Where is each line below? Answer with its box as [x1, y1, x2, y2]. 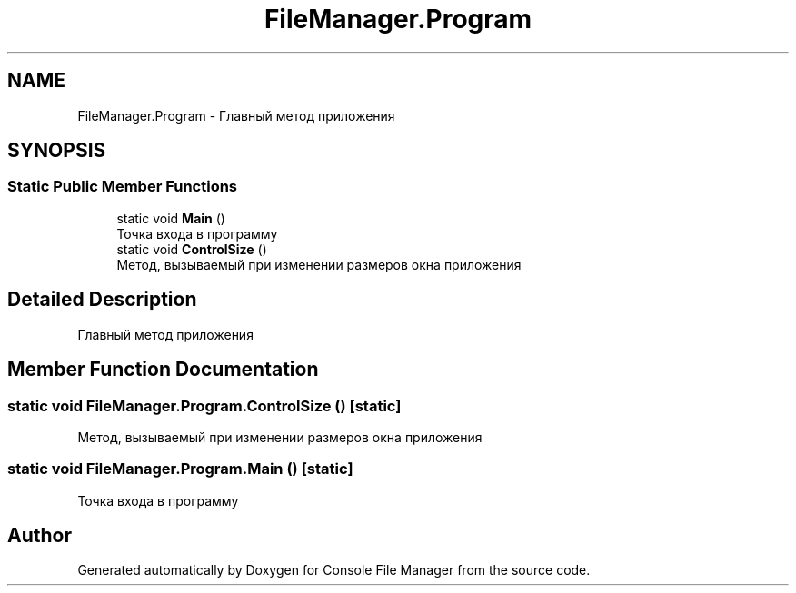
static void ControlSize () [116, 241, 267, 257]
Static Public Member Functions [7, 177, 238, 196]
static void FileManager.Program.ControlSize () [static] [7, 396, 402, 415]
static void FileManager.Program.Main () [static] [7, 460, 353, 479]
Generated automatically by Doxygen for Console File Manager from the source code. [77, 562, 591, 578]
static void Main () [116, 210, 225, 226]
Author [7, 524, 72, 548]
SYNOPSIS [7, 139, 106, 163]
